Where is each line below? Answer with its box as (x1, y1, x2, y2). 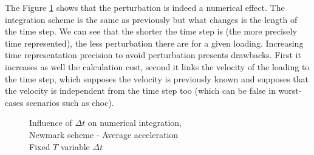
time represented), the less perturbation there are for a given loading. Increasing (5, 36, 304, 49)
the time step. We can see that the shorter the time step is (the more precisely (5, 25, 297, 38)
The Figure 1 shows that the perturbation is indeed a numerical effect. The (5, 1, 285, 13)
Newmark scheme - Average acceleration (29, 128, 179, 140)
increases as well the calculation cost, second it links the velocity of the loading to (5, 60, 310, 73)
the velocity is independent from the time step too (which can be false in (5, 84, 276, 97)
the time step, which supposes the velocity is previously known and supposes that (5, 72, 309, 85)
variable (60, 140, 90, 153)
